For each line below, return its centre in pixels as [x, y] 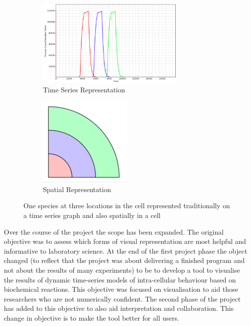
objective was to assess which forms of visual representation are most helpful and [125, 241]
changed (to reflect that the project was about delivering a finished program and [125, 260]
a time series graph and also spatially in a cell [92, 215]
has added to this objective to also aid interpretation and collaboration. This [119, 308]
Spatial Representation [77, 189]
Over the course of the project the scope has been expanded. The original [114, 231]
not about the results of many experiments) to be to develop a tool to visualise [122, 270]
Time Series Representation [84, 90]
